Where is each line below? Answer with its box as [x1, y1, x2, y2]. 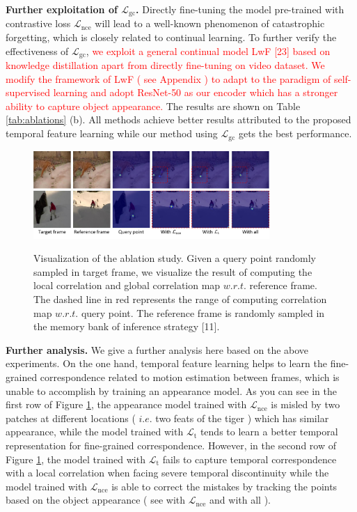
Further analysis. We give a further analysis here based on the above [6, 342, 309, 357]
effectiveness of [6, 43, 69, 58]
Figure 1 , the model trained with [6, 451, 145, 466]
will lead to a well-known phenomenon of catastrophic [95, 16, 325, 31]
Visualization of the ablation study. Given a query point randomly [33, 251, 317, 265]
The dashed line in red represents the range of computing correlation [33, 292, 327, 307]
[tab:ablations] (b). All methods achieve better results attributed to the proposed [6, 112, 351, 127]
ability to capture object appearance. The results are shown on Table [6, 98, 301, 113]
